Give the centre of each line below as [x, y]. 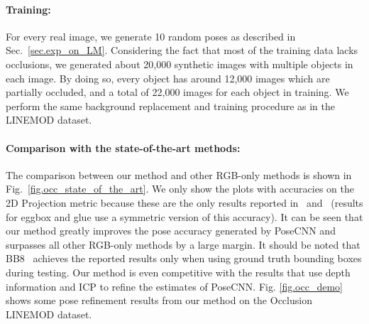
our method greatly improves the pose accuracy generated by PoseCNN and [171, 231]
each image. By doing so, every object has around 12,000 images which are [168, 78]
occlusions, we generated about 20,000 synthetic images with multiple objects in [180, 64]
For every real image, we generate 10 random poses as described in [151, 36]
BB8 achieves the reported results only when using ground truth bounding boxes [184, 258]
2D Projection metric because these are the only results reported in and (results [184, 202]
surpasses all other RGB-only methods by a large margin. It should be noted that [183, 244]
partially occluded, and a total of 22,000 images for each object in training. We [177, 92]
